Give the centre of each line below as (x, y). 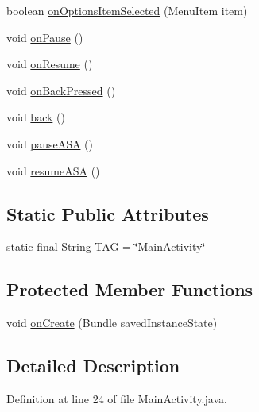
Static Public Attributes (108, 213)
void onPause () (45, 37)
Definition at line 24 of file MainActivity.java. (117, 398)
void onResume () (50, 64)
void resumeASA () (53, 170)
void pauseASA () (50, 143)
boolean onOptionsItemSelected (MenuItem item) (127, 10)
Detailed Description (93, 366)
